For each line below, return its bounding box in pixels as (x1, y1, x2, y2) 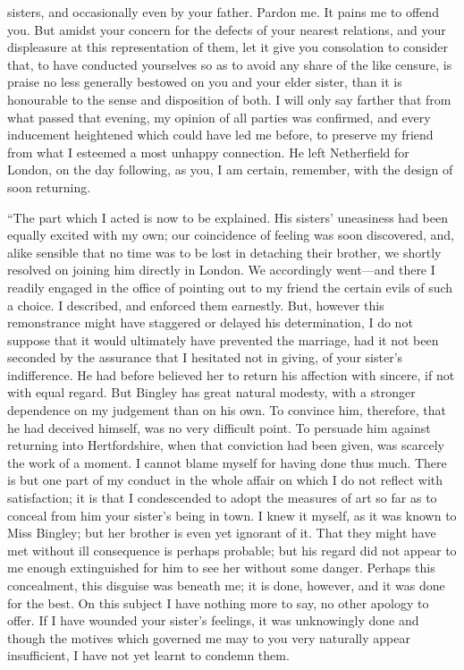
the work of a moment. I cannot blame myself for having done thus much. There (7, 453, 447, 471)
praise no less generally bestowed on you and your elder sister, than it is (7, 72, 402, 91)
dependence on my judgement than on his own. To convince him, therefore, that (7, 401, 446, 420)
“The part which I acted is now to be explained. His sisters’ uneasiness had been (7, 208, 448, 226)
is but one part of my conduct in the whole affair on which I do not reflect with (7, 471, 443, 489)
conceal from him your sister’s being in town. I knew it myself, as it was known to (7, 505, 457, 524)
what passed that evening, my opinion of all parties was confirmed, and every (7, 107, 431, 126)
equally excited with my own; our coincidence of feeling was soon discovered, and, (7, 225, 455, 244)
